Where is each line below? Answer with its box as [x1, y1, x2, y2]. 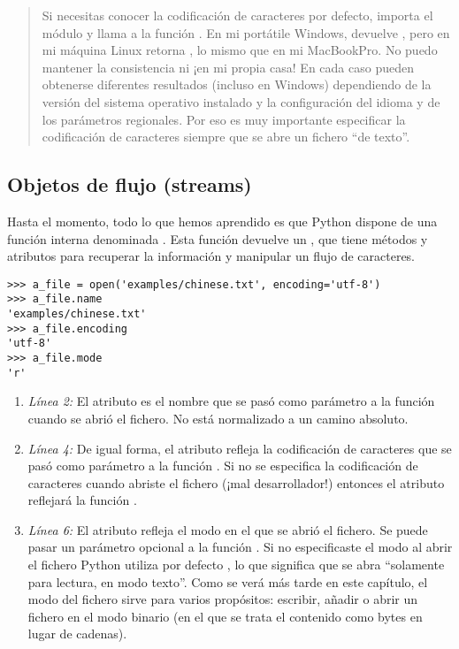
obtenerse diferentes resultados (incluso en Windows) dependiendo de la [42, 75, 432, 94]
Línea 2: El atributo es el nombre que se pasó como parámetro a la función [27, 392, 435, 410]
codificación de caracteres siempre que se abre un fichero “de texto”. [42, 127, 410, 146]
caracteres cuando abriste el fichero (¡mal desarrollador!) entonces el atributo [27, 473, 445, 492]
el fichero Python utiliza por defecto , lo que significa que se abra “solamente [27, 555, 445, 574]
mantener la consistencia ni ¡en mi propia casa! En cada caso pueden [42, 57, 414, 76]
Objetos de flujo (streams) [7, 171, 252, 198]
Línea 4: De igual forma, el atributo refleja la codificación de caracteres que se [27, 439, 452, 457]
